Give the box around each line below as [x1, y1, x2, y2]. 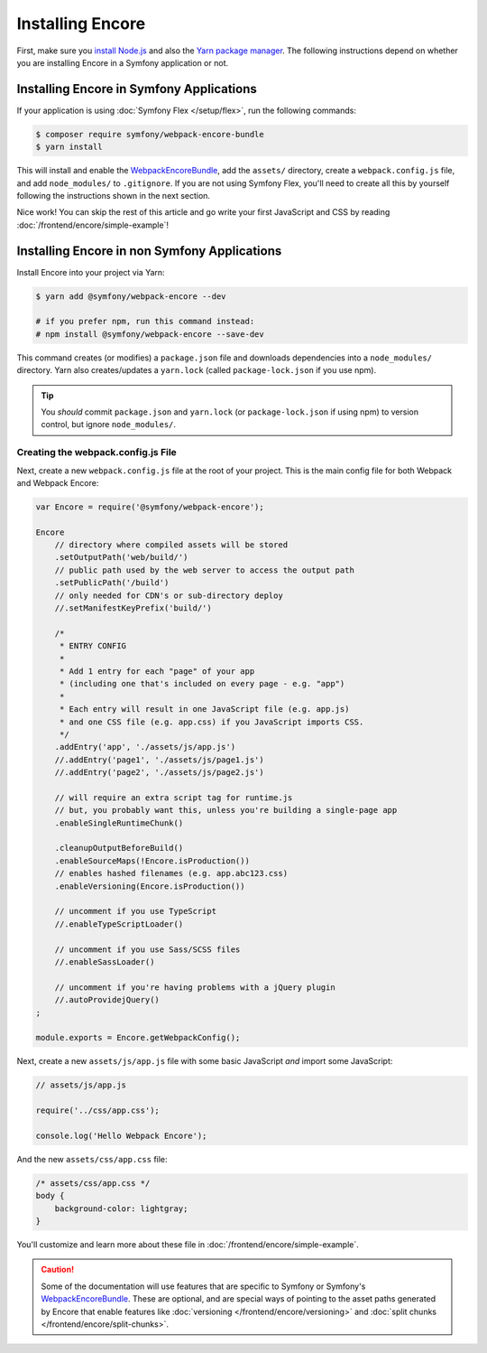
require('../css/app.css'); [35, 1106, 160, 1115]
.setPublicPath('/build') [54, 578, 170, 588]
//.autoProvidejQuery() [54, 994, 160, 1005]
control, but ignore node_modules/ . [41, 419, 176, 430]
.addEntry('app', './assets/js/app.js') [54, 742, 236, 752]
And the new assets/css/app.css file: [16, 1153, 168, 1164]
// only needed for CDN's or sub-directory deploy [54, 590, 283, 601]
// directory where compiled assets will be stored [54, 540, 289, 550]
